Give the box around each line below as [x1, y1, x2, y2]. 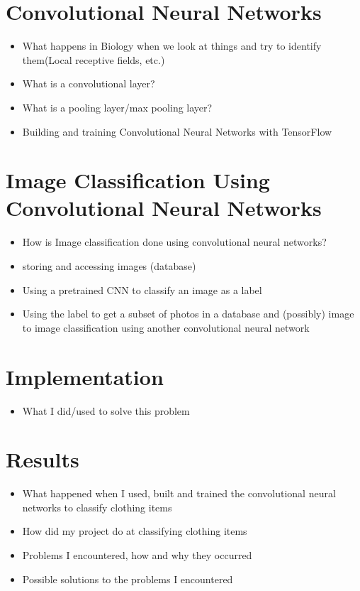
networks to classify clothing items [22, 499, 172, 514]
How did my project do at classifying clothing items [22, 524, 247, 538]
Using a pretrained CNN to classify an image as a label [22, 282, 262, 297]
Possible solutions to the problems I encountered [22, 571, 233, 586]
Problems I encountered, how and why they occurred [22, 548, 252, 562]
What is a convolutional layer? [22, 76, 155, 91]
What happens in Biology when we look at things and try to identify [22, 38, 322, 53]
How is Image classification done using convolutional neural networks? [22, 234, 327, 249]
